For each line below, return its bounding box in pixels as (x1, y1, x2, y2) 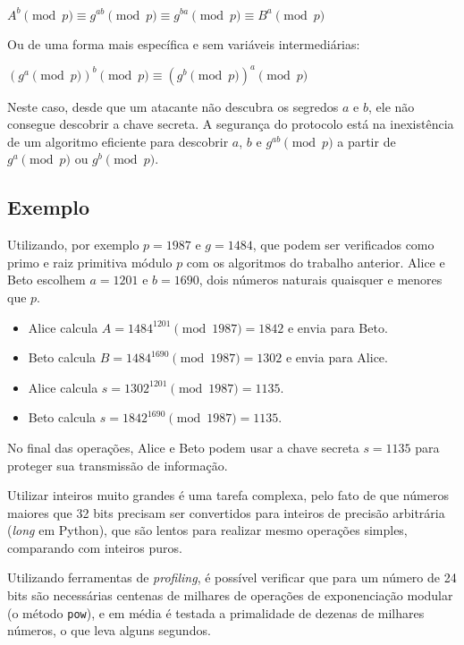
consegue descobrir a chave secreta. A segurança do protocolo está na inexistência (7, 115, 454, 133)
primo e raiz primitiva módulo (7, 252, 173, 271)
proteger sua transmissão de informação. (7, 455, 228, 474)
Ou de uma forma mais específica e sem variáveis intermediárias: (7, 34, 360, 53)
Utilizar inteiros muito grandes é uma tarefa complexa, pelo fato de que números (7, 486, 449, 505)
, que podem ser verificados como (252, 235, 434, 254)
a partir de (337, 132, 396, 150)
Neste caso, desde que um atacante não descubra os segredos (7, 97, 339, 115)
